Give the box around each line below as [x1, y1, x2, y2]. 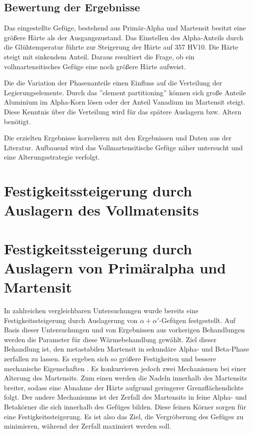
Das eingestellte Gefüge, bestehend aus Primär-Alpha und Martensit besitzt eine [4, 23, 246, 33]
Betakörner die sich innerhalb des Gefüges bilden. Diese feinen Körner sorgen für [4, 401, 246, 411]
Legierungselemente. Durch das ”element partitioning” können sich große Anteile [4, 87, 246, 97]
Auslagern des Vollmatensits [4, 200, 199, 220]
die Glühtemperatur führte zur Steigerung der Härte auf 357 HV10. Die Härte [4, 42, 238, 52]
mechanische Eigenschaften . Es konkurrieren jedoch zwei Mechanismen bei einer [4, 363, 246, 373]
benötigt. [4, 116, 31, 126]
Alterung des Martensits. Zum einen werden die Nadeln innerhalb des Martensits [4, 373, 247, 383]
